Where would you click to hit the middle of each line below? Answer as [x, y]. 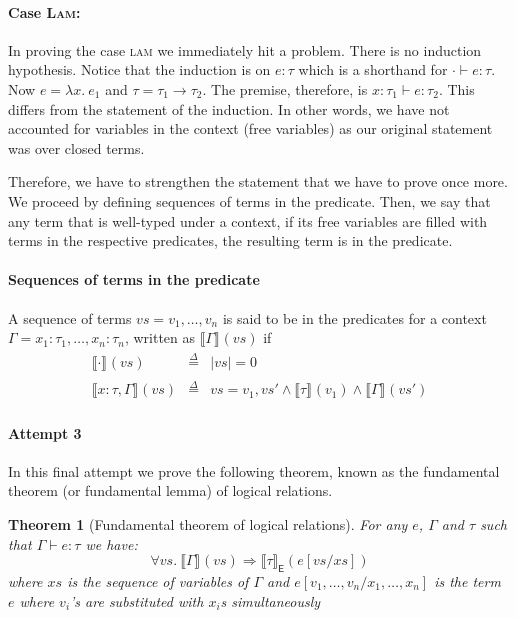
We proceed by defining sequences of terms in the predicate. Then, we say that [249, 200]
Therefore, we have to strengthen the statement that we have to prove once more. [258, 181]
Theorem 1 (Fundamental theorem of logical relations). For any [208, 524]
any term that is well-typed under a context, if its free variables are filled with [248, 220]
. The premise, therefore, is [285, 88]
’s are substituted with [137, 600]
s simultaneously [270, 600]
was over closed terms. [76, 147]
